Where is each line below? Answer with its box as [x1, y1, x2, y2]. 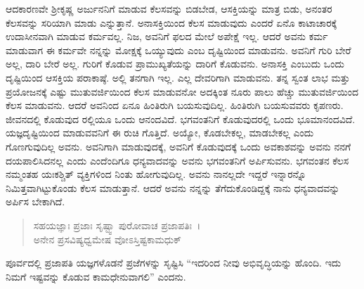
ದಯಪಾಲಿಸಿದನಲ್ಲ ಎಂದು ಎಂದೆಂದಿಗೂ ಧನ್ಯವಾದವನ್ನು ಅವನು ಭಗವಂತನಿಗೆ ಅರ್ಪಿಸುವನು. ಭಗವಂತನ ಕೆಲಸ [6, 153, 349, 167]
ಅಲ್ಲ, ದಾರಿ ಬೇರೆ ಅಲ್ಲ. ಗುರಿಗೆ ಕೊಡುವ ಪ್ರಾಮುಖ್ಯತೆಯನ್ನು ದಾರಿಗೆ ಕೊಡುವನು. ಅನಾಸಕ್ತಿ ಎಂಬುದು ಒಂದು [6, 56, 344, 71]
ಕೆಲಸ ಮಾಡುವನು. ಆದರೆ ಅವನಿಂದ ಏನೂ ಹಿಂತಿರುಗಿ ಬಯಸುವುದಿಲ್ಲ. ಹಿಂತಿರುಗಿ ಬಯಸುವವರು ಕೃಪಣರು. [6, 98, 344, 113]
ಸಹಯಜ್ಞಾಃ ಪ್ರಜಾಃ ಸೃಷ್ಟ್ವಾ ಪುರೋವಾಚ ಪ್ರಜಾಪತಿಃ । [33, 217, 201, 232]
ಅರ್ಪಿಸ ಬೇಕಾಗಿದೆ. [6, 194, 65, 209]
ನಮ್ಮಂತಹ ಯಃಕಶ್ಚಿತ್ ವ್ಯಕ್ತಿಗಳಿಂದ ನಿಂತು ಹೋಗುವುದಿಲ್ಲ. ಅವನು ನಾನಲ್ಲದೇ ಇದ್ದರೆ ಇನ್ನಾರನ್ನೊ [6, 167, 306, 181]
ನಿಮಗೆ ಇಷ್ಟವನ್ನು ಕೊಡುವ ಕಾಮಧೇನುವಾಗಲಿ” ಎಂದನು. [6, 269, 186, 283]
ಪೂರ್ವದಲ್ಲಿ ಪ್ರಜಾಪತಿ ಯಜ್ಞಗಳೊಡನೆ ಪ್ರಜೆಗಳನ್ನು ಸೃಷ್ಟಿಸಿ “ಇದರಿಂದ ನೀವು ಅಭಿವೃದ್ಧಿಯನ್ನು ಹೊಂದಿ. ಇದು [6, 255, 342, 270]
